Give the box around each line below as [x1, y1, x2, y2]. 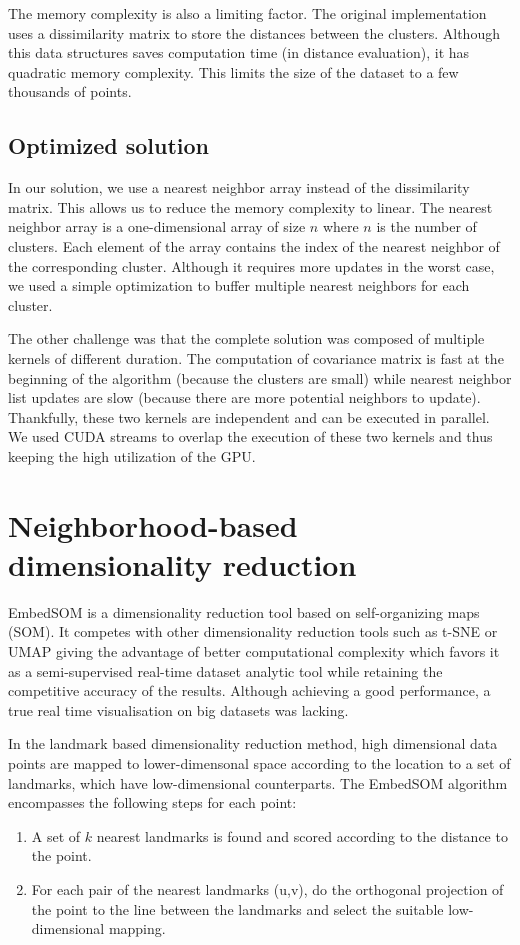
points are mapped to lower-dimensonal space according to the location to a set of [8, 752, 511, 773]
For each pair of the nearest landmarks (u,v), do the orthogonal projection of [31, 878, 504, 899]
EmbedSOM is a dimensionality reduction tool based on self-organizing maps [8, 601, 480, 622]
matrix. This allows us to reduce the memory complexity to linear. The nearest [8, 196, 493, 217]
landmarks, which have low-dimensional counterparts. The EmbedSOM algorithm [8, 772, 508, 793]
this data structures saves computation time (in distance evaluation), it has [8, 42, 470, 63]
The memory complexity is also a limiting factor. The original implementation [8, 3, 487, 23]
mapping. [108, 918, 166, 939]
